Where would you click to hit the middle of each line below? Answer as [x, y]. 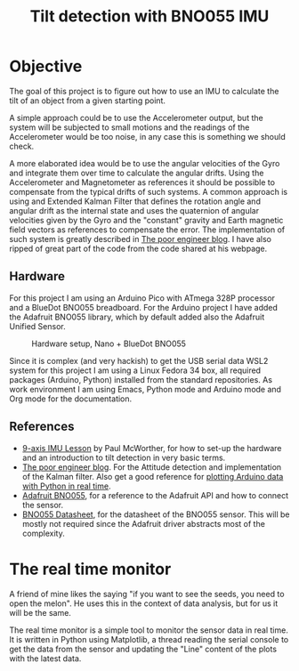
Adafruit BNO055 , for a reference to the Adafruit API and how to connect [155, 495]
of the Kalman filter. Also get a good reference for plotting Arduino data [153, 476]
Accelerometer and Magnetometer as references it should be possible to [142, 182]
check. [22, 146]
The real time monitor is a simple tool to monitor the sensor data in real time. [149, 630]
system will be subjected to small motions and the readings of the [129, 127]
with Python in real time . [66, 486]
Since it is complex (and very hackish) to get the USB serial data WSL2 [139, 360]
